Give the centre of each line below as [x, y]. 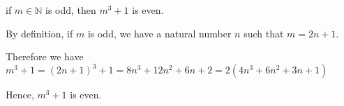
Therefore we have [45, 56]
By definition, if [39, 33]
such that [264, 33]
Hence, [20, 95]
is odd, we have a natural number [159, 33]
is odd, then [71, 10]
